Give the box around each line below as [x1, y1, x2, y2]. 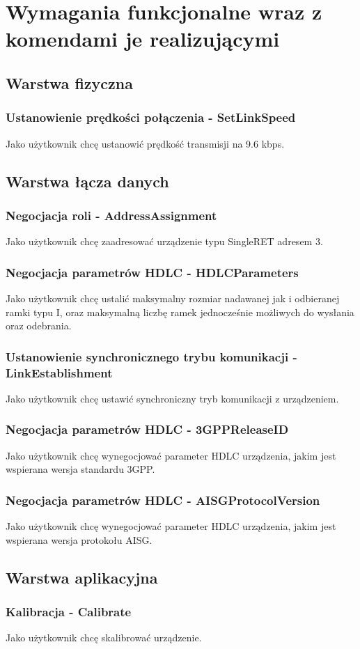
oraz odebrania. [6, 318, 72, 333]
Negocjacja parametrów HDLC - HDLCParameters [6, 263, 299, 281]
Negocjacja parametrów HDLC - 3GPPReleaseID [6, 421, 289, 438]
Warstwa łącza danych [6, 170, 169, 191]
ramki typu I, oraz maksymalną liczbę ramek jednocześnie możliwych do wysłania [6, 304, 354, 319]
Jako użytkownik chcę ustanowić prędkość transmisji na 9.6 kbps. [6, 136, 285, 150]
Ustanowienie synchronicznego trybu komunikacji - [6, 347, 297, 365]
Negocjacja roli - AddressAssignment [6, 206, 217, 224]
